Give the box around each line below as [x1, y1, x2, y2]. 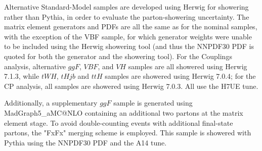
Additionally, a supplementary [4, 97, 98, 108]
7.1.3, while [4, 71, 39, 81]
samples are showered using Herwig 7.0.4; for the [105, 71, 256, 81]
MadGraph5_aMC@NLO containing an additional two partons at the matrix [4, 107, 243, 118]
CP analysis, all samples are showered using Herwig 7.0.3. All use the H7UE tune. [4, 80, 258, 91]
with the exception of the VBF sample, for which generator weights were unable [4, 31, 252, 41]
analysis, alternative [4, 61, 66, 71]
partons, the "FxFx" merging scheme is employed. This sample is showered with [4, 127, 251, 138]
